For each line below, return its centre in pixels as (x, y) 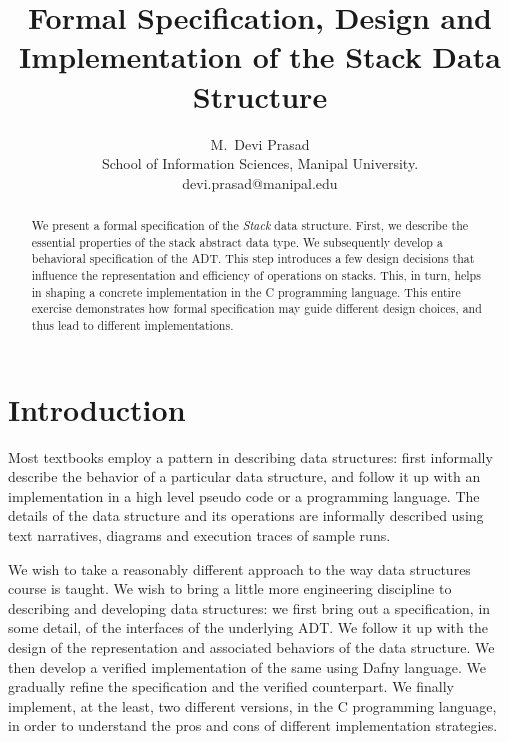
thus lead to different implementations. (132, 325)
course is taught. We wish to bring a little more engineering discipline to (230, 588)
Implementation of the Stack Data (260, 56)
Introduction (97, 408)
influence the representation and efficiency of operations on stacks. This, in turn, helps (256, 275)
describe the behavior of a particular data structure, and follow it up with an (244, 476)
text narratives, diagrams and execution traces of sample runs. (199, 534)
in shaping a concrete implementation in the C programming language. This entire (246, 291)
